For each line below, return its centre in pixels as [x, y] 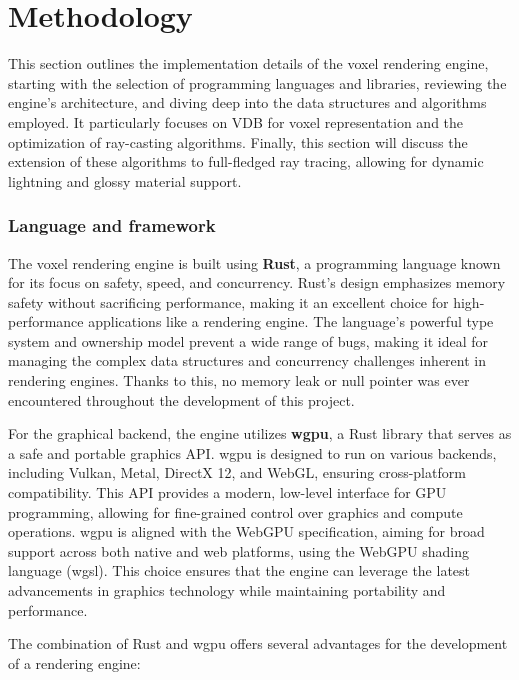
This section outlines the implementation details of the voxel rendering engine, [248, 63]
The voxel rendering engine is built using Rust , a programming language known [254, 262]
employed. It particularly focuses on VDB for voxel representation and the [236, 121]
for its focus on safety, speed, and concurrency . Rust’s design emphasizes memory [257, 282]
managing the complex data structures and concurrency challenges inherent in [247, 360]
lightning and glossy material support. [125, 180]
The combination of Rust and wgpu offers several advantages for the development [258, 643]
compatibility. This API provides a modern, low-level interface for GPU [227, 492]
